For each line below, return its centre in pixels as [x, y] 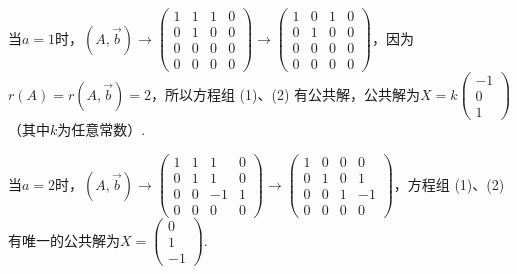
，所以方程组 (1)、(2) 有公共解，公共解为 [285, 93]
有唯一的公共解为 [64, 239]
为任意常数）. [101, 129]
